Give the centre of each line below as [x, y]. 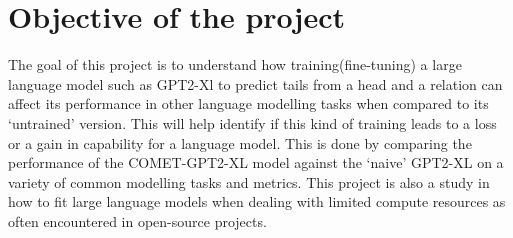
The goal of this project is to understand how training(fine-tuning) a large [235, 64]
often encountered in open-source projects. [137, 220]
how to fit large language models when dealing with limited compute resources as [257, 201]
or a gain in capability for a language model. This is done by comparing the [240, 142]
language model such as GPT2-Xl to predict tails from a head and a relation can [255, 83]
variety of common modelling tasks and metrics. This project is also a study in [249, 181]
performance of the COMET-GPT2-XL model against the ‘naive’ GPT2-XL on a [256, 162]
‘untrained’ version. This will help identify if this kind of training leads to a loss [252, 122]
